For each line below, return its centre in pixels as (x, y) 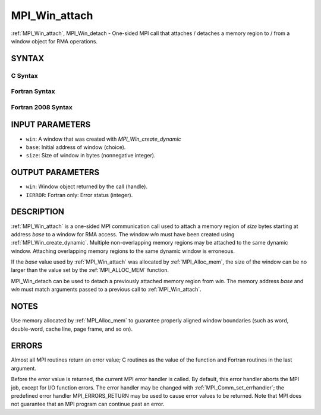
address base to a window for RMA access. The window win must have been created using (123, 234)
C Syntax (24, 75)
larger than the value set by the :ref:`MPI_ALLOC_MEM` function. (90, 270)
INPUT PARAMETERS (51, 125)
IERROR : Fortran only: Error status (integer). (79, 195)
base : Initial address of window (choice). (76, 147)
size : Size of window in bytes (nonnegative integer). (91, 156)
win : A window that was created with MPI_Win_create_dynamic (103, 139)
